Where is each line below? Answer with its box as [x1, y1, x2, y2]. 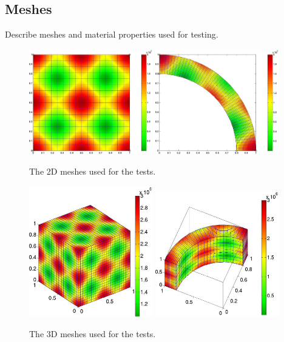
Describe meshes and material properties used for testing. [5, 28, 218, 41]
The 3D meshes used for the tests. [29, 327, 156, 340]
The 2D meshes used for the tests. [29, 164, 156, 177]
